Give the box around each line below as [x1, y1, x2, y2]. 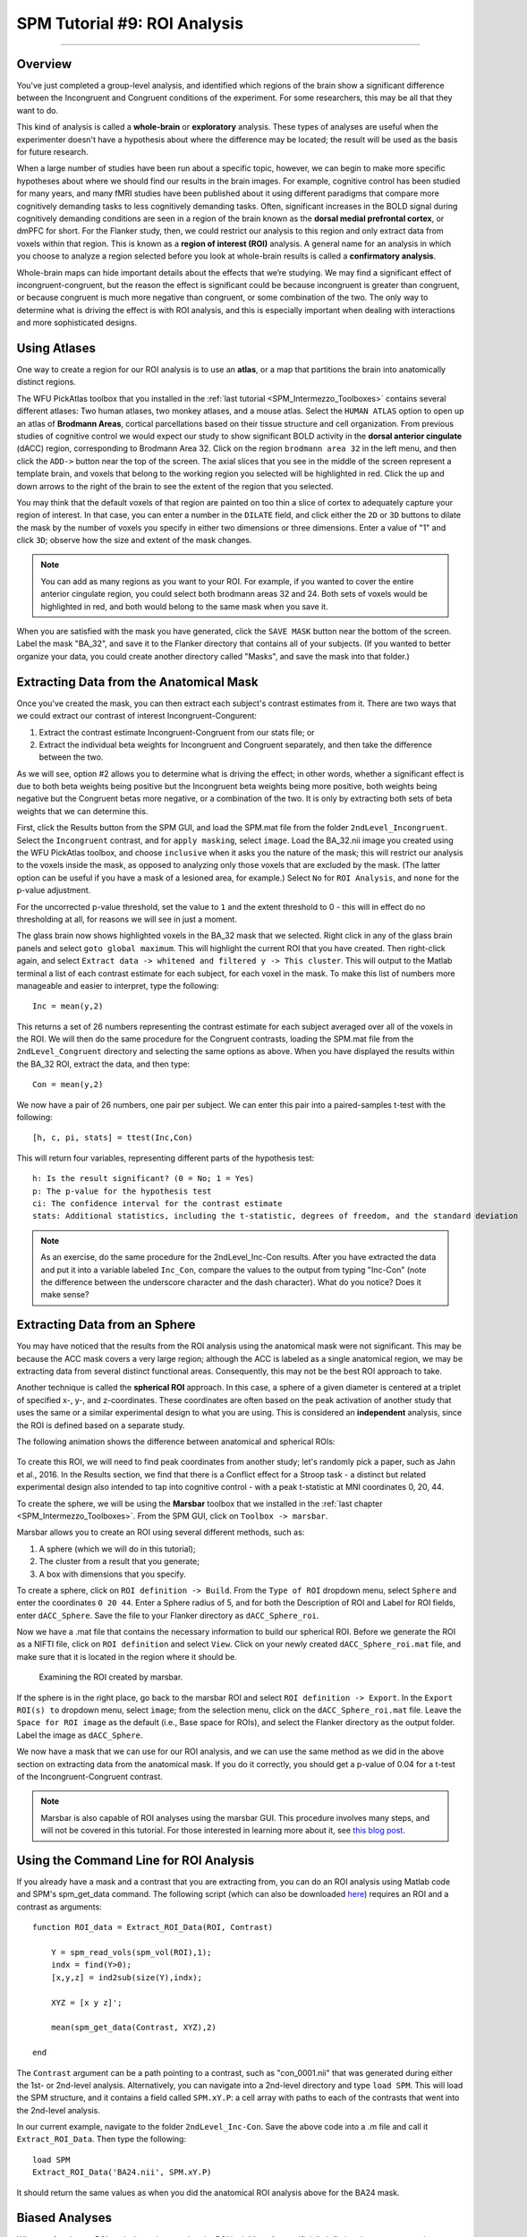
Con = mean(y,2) [32, 1079, 104, 1090]
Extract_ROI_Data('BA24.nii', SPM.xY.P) [32, 2167, 212, 2178]
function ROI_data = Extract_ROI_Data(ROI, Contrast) [32, 1922, 273, 1933]
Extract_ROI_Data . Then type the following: [16, 2134, 187, 2145]
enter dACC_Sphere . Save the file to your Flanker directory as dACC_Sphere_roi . [16, 1610, 319, 1620]
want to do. [16, 105, 58, 115]
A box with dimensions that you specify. [38, 1569, 187, 1579]
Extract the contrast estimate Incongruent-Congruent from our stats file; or [38, 727, 315, 737]
